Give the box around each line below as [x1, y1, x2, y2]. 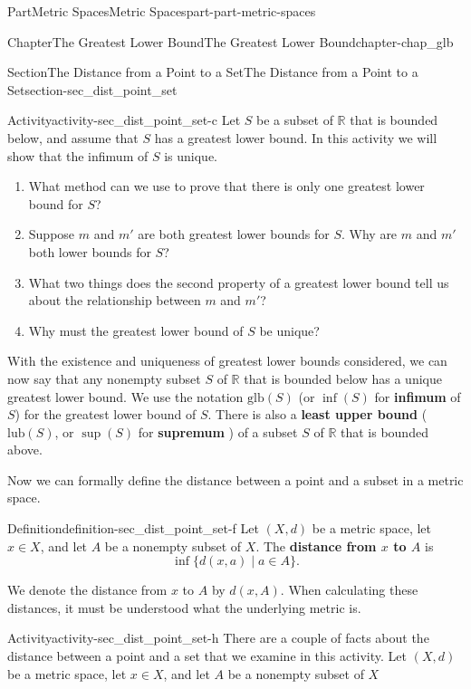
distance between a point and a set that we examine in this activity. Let [7, 646, 407, 665]
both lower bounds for [28, 242, 151, 261]
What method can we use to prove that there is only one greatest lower [28, 177, 425, 196]
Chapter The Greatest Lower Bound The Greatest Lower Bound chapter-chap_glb [7, 32, 454, 51]
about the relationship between [28, 291, 201, 310]
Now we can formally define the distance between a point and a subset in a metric [7, 470, 464, 489]
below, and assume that [7, 128, 139, 147]
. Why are [341, 225, 398, 244]
